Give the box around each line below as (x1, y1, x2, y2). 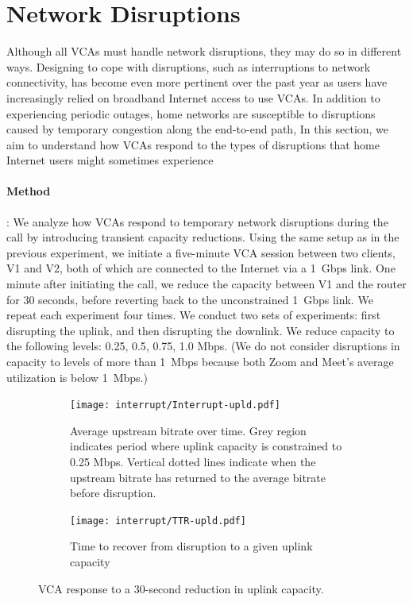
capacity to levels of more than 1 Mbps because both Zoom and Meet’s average (6, 353, 394, 370)
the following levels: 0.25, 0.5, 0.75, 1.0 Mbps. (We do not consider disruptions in (6, 338, 400, 354)
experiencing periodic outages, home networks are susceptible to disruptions (6, 105, 376, 122)
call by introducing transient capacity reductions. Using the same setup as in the (6, 229, 399, 245)
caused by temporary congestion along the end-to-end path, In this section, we (6, 121, 389, 137)
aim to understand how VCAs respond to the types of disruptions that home (6, 136, 380, 152)
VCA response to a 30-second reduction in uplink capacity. (38, 580, 324, 596)
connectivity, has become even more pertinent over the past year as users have (6, 74, 388, 91)
